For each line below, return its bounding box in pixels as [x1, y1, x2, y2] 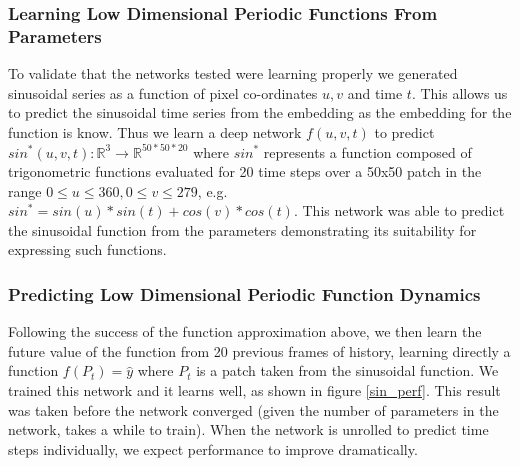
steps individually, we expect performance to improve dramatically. [8, 438, 418, 459]
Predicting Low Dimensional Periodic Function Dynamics [8, 282, 481, 306]
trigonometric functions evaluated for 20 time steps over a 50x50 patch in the [8, 161, 482, 182]
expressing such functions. [8, 239, 167, 260]
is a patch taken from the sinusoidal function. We [196, 360, 499, 381]
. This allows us [411, 82, 508, 103]
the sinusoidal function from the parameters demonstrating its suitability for [8, 219, 477, 240]
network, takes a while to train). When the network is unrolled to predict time [8, 419, 489, 440]
